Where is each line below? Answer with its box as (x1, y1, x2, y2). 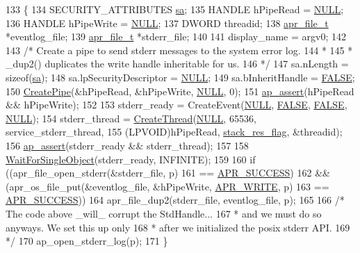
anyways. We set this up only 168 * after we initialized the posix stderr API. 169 (6, 220, 350, 234)
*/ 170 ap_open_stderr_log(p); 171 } (6, 234, 168, 248)
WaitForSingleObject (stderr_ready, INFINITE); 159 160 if (6, 152, 256, 166)
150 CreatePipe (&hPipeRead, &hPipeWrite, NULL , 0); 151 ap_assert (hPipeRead (6, 83, 354, 98)
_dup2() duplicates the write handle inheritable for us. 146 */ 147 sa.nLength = (6, 56, 349, 71)
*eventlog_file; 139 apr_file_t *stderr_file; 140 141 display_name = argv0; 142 (6, 29, 346, 44)
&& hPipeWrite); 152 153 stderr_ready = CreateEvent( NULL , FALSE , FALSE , (6, 97, 347, 112)
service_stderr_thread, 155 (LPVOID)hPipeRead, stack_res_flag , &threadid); (6, 124, 343, 139)
